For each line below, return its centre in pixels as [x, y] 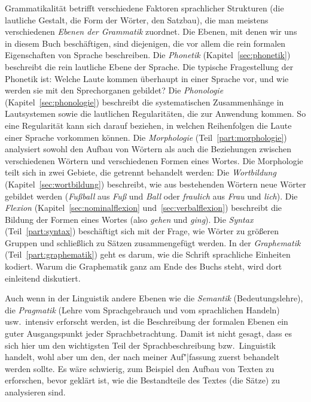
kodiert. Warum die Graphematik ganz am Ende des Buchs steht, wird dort [144, 266]
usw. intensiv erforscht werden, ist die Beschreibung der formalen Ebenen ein [147, 321]
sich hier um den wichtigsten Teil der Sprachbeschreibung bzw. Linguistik [140, 345]
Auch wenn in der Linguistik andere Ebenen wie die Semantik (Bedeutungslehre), [154, 298]
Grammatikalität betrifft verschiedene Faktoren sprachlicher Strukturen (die [144, 8]
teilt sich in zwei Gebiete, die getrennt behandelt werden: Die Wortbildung [141, 172]
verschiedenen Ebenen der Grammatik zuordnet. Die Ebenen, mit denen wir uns [151, 31]
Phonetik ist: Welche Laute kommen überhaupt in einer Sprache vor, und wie [147, 78]
